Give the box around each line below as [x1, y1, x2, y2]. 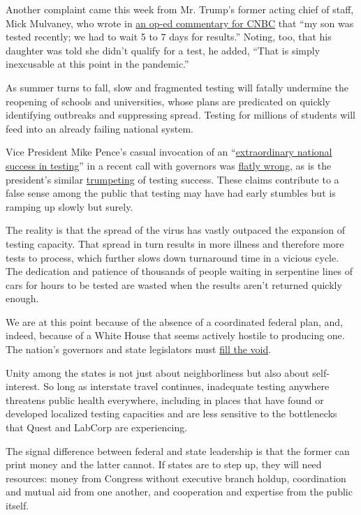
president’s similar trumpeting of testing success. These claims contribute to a [6, 172, 339, 186]
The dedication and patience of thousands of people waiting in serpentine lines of [6, 264, 353, 278]
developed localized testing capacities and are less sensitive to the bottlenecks [6, 406, 337, 421]
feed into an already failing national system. [6, 121, 193, 135]
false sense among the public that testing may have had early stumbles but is [6, 186, 336, 200]
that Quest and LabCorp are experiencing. [6, 420, 188, 435]
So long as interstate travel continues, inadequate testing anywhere [43, 379, 330, 394]
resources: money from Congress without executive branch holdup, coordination [6, 470, 346, 485]
